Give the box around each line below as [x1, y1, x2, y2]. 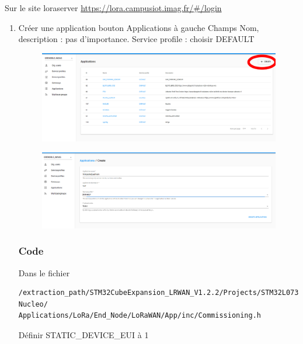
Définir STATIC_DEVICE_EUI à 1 [18, 329, 149, 341]
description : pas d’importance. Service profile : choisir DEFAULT [18, 33, 255, 45]
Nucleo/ [18, 300, 48, 308]
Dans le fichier [18, 266, 70, 279]
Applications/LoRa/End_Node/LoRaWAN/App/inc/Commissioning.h [18, 311, 262, 320]
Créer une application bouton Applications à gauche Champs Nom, [18, 21, 259, 33]
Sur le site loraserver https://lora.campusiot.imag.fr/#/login [5, 2, 222, 13]
